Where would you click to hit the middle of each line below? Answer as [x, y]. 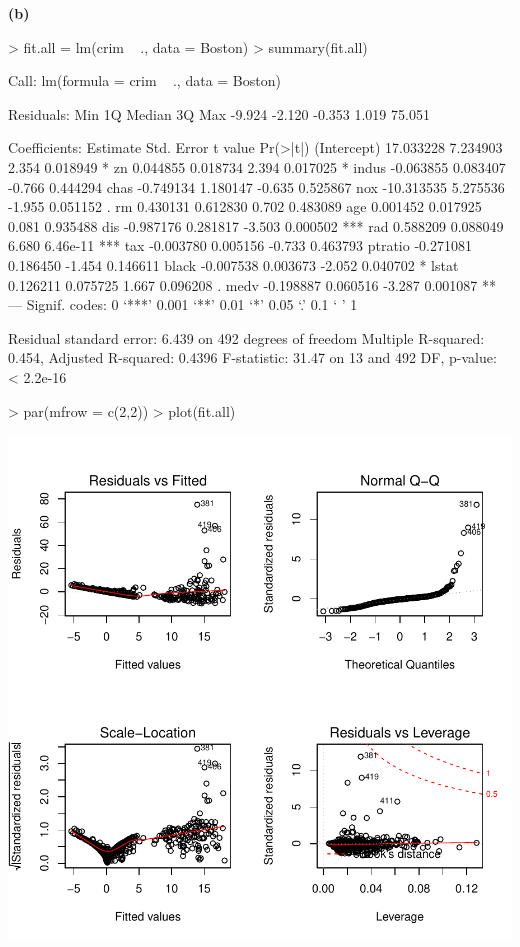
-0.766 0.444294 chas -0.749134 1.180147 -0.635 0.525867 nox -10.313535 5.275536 [256, 186]
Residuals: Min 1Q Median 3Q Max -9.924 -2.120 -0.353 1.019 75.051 [219, 113]
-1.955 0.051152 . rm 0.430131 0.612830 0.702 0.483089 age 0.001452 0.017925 [245, 206]
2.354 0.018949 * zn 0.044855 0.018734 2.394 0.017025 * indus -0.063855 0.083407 [257, 166]
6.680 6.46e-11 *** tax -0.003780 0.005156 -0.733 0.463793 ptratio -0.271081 [240, 245]
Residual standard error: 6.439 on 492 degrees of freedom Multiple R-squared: [246, 337]
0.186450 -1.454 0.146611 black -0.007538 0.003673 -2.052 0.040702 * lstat [233, 264]
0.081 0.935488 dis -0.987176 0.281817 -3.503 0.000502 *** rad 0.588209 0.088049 [256, 225]
